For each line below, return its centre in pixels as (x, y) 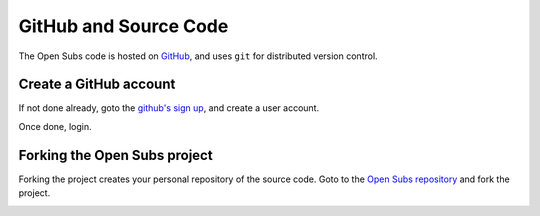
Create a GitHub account (97, 84)
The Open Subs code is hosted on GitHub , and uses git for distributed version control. (198, 56)
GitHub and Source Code (123, 26)
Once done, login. (55, 126)
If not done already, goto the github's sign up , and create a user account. (169, 108)
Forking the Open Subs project (116, 155)
